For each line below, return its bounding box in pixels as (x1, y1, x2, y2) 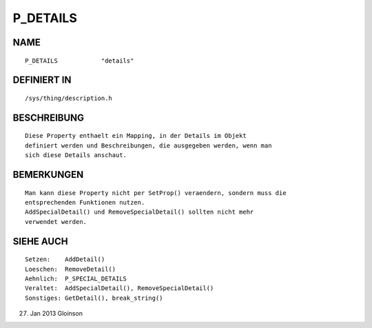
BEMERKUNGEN (12, 169, 84, 181)
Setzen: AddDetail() (25, 256, 105, 263)
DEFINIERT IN (12, 74, 72, 86)
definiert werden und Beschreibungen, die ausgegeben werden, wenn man (25, 141, 272, 150)
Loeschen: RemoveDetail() (25, 265, 116, 273)
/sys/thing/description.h (25, 94, 113, 102)
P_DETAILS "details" (25, 57, 134, 65)
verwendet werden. (25, 218, 87, 225)
